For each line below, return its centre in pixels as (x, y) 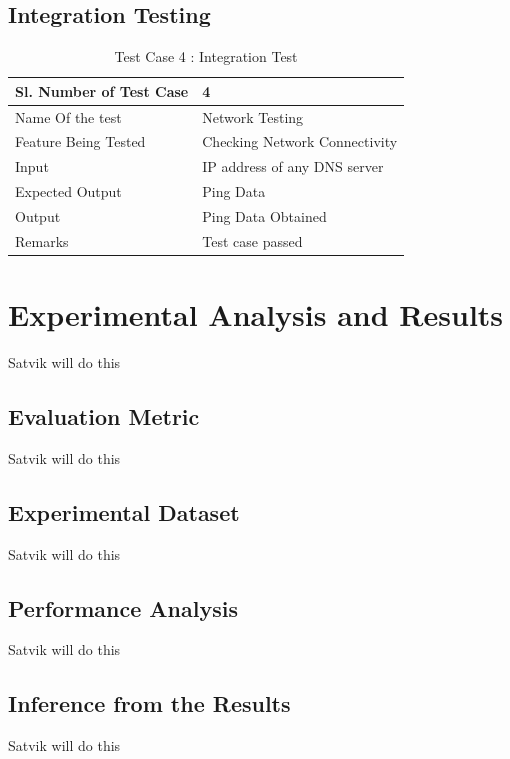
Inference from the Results (149, 703)
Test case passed (252, 240)
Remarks (42, 240)
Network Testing (253, 116)
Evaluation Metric (104, 416)
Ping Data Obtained (264, 216)
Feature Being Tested (80, 141)
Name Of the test (68, 116)
